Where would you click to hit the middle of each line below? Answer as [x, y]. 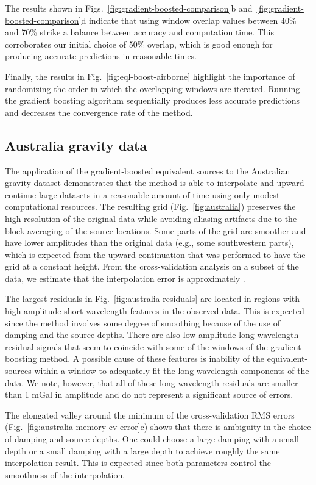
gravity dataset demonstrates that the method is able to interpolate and [139, 183]
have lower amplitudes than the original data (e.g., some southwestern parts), [149, 242]
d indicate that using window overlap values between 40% [189, 20]
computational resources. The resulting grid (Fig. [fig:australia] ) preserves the [150, 207]
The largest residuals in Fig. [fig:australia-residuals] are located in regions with [153, 299]
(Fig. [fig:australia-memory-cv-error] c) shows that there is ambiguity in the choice [158, 427]
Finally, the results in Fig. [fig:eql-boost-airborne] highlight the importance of [150, 76]
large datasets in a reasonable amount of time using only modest [159, 194]
